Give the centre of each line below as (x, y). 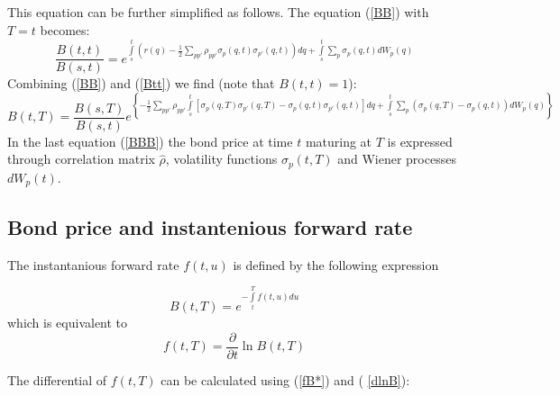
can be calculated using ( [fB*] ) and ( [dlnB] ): (285, 379)
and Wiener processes (397, 159)
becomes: (65, 29)
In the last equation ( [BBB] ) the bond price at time (150, 141)
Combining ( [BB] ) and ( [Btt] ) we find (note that (141, 83)
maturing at (339, 141)
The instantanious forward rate (93, 264)
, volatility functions (221, 159)
